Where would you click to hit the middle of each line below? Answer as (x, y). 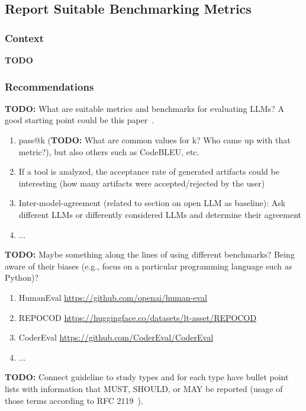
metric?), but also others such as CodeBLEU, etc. (109, 151)
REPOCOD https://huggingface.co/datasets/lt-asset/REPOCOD (138, 317)
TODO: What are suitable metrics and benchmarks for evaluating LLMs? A (144, 108)
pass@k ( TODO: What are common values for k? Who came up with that (154, 140)
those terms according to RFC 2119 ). (74, 400)
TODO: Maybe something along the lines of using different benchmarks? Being (150, 254)
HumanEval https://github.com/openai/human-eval (113, 297)
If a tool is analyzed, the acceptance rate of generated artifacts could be (149, 171)
